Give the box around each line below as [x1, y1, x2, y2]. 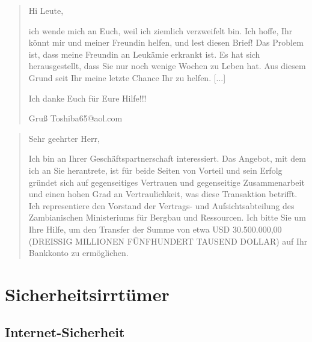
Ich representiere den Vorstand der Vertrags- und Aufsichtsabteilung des [28, 199, 295, 212]
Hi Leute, [28, 4, 64, 16]
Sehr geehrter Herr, [28, 132, 100, 144]
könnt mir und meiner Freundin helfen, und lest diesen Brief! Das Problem [28, 36, 304, 49]
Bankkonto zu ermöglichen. [28, 246, 129, 259]
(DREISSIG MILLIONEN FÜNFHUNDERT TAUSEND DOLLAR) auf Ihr [28, 234, 308, 247]
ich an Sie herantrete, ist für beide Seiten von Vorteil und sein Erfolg [28, 163, 283, 176]
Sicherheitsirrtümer [5, 281, 170, 306]
